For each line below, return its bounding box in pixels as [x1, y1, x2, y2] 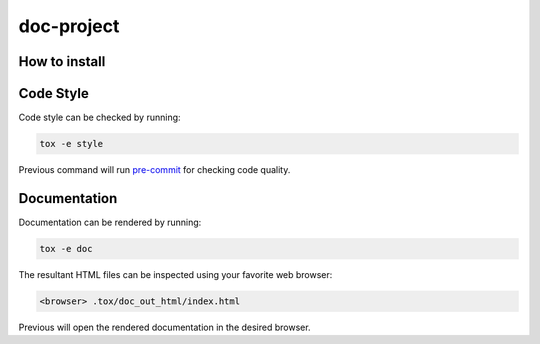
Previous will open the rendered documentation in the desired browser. [18, 321, 311, 333]
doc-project [18, 15, 120, 37]
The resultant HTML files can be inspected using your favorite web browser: [18, 268, 333, 280]
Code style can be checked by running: [18, 111, 181, 124]
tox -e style [39, 138, 104, 150]
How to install [18, 53, 106, 70]
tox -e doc [39, 243, 93, 254]
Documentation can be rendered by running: [18, 216, 202, 228]
